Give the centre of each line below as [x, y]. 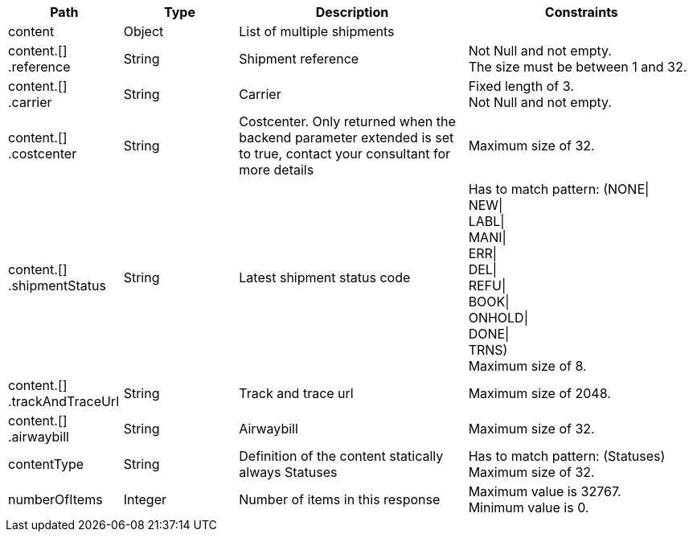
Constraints [581, 12]
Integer [145, 499]
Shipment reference [299, 59]
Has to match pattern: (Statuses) [567, 456]
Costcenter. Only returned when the [347, 121]
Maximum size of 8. [527, 366]
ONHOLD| [498, 318]
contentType [46, 464]
